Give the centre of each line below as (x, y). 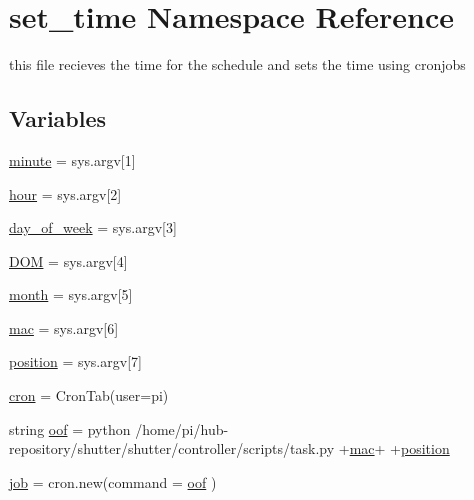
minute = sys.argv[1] (72, 159)
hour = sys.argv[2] (65, 193)
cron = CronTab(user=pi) (89, 395)
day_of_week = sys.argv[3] (93, 227)
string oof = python (70, 428)
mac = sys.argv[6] (64, 327)
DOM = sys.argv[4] (68, 260)
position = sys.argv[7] (75, 361)
